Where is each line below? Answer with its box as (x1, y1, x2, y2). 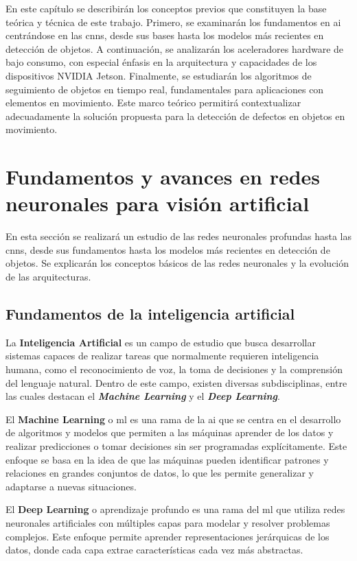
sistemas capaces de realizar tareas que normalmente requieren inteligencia (5, 348, 319, 363)
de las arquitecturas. (5, 270, 91, 284)
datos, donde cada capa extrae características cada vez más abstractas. (5, 542, 303, 557)
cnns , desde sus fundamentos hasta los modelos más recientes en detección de (5, 242, 330, 256)
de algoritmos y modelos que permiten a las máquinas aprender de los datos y (5, 425, 334, 440)
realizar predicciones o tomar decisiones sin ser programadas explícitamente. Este (5, 438, 347, 453)
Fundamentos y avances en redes (5, 163, 321, 191)
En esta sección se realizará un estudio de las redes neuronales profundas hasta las (5, 229, 352, 243)
